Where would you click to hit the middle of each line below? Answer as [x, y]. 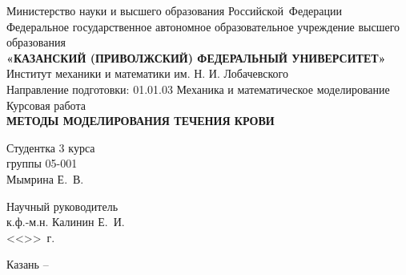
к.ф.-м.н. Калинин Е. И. [66, 222]
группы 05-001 [42, 163]
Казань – [28, 264]
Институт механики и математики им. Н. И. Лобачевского [147, 73]
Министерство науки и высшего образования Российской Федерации [174, 10]
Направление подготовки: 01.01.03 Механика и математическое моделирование [198, 89]
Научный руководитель [62, 206]
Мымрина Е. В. [45, 178]
